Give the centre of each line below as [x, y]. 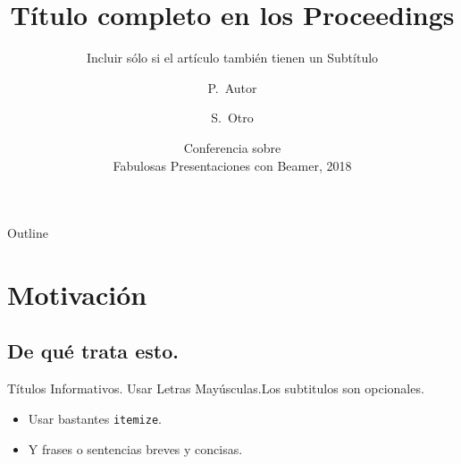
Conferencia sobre [232, 147]
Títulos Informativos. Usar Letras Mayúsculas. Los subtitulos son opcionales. [216, 388]
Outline [28, 233]
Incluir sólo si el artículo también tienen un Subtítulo [232, 58]
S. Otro [232, 118]
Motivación [77, 294]
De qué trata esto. [93, 351]
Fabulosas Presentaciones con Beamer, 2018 [232, 165]
